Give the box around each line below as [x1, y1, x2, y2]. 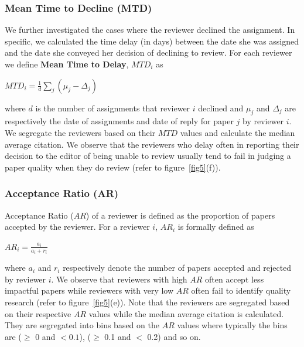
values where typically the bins [177, 319, 288, 331]
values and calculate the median [180, 126, 295, 138]
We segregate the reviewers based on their [5, 126, 156, 138]
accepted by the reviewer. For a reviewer [5, 220, 150, 233]
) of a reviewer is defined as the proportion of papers [86, 209, 275, 221]
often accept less [205, 273, 264, 285]
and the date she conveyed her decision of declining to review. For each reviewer [5, 46, 292, 59]
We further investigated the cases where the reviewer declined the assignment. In [5, 23, 295, 36]
